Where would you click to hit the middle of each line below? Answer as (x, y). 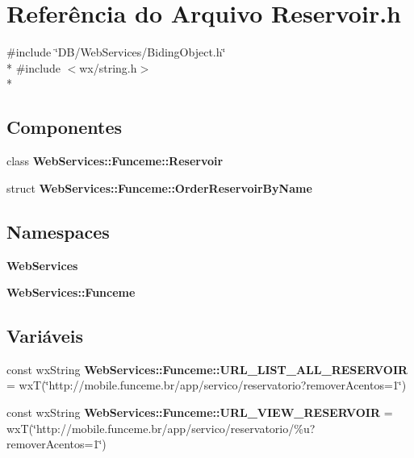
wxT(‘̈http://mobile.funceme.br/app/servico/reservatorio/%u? (161, 428)
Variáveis (45, 336)
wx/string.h (108, 67)
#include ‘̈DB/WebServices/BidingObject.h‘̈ (116, 52)
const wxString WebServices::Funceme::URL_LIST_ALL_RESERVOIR (207, 369)
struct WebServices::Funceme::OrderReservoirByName (159, 187)
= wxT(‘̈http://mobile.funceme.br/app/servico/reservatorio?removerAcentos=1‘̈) (207, 385)
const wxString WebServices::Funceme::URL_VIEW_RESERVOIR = (200, 412)
